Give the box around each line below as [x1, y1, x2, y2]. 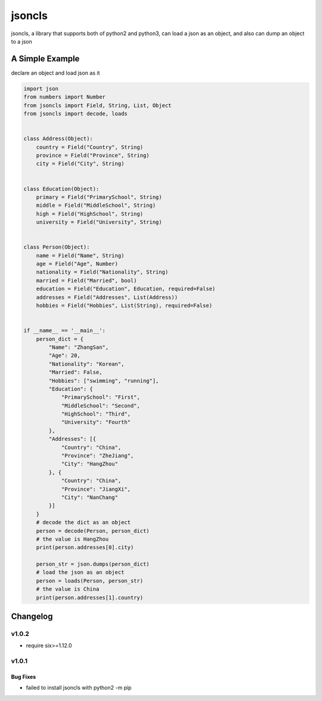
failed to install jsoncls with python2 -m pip [26, 684, 132, 691]
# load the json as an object [36, 569, 125, 576]
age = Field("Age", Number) [36, 260, 119, 268]
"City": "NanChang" [61, 494, 119, 501]
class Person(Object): [23, 244, 90, 250]
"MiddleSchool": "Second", [61, 402, 140, 409]
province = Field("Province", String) [36, 152, 150, 159]
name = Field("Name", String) [36, 252, 125, 259]
